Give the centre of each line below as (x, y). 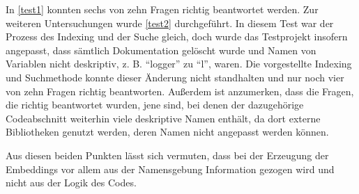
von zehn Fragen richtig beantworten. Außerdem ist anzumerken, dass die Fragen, (180, 91)
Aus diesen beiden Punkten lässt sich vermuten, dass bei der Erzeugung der (167, 155)
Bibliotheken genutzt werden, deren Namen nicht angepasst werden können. (167, 132)
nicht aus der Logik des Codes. (71, 183)
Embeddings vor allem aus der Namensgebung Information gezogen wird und (170, 169)
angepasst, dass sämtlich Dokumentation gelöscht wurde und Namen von (161, 50)
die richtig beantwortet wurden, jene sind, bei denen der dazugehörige (155, 105)
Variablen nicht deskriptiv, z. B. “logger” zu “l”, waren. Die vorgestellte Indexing (179, 64)
